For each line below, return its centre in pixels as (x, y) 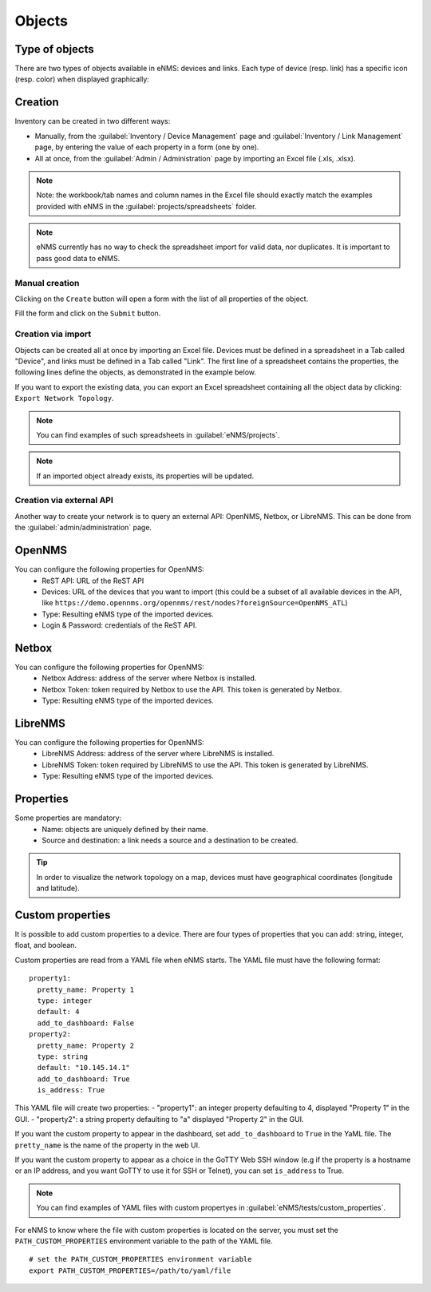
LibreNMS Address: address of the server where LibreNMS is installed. (158, 754)
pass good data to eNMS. (78, 258)
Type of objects (55, 49)
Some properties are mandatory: (68, 818)
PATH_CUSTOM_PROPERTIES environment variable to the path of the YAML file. (144, 1241)
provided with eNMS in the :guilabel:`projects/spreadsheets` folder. (146, 206)
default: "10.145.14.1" (84, 1068)
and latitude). (58, 888)
